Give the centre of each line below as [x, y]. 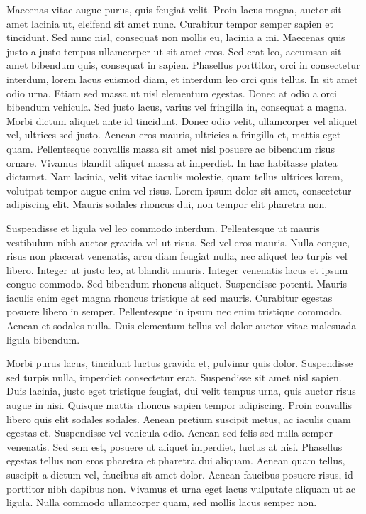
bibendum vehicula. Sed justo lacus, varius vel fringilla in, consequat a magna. [177, 107]
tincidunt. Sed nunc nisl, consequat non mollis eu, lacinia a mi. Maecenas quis [176, 37]
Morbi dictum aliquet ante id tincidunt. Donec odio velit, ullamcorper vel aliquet [182, 120]
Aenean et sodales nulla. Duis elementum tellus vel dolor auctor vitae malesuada [182, 326]
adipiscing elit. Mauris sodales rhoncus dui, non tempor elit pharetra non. [167, 204]
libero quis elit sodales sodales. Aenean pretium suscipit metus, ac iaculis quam [179, 419]
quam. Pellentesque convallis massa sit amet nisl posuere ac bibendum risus [171, 148]
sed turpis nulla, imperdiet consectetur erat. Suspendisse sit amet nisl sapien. [174, 377]
